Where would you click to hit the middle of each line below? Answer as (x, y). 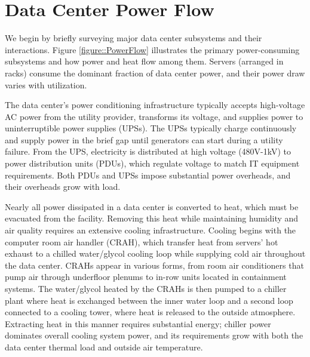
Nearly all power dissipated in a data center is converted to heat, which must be (152, 206)
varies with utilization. (46, 84)
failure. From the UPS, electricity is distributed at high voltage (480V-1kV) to (148, 151)
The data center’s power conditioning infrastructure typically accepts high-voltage (155, 105)
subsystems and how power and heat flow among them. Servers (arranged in (144, 61)
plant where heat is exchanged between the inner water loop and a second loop (149, 300)
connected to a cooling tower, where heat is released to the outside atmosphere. (150, 312)
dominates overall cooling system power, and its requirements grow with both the (154, 335)
